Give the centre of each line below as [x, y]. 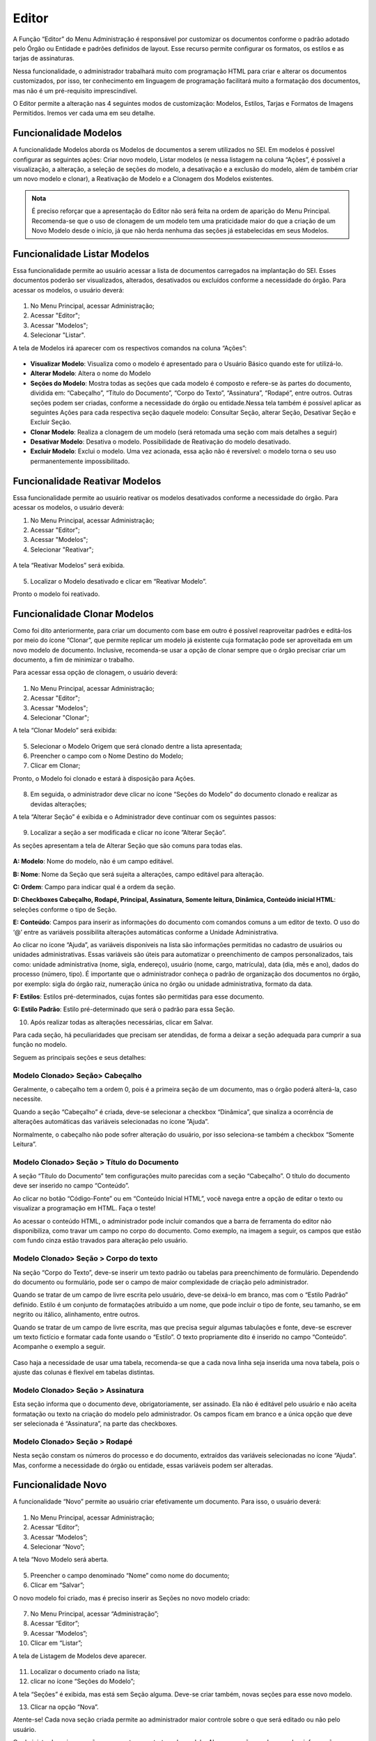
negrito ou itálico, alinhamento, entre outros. [77, 1314]
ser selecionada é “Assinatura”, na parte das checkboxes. [95, 1423]
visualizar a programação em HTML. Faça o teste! [84, 1208]
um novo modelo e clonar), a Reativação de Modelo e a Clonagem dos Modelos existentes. [143, 179]
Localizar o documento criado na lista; [85, 1671]
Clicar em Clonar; [55, 765]
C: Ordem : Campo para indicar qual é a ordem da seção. [94, 887]
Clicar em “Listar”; [56, 1643]
